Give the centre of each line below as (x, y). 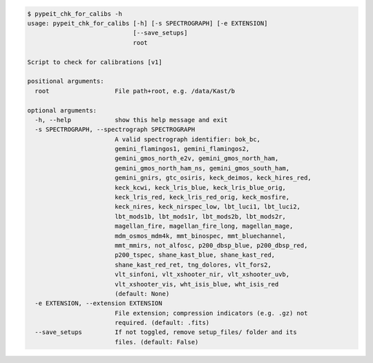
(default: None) (142, 294)
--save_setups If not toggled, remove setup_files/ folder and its (166, 332)
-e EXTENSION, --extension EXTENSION (98, 303)
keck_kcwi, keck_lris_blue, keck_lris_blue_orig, (200, 187)
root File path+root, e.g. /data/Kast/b (135, 91)
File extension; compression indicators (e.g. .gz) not (211, 313)
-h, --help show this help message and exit (131, 120)
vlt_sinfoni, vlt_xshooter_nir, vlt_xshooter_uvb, (202, 275)
